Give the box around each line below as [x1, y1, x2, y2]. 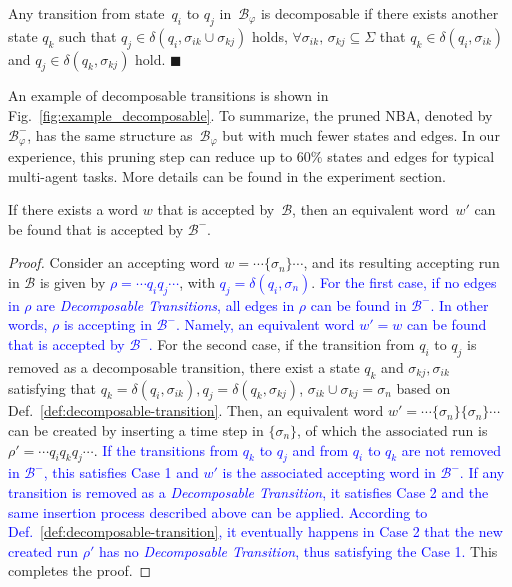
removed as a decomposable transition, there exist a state [8, 356, 360, 377]
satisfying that [8, 377, 97, 398]
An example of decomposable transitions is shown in [8, 85, 329, 106]
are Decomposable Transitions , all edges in [36, 294, 295, 315]
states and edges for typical [327, 146, 495, 167]
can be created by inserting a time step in [8, 419, 264, 440]
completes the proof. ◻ [8, 560, 152, 581]
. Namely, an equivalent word [175, 314, 355, 335]
